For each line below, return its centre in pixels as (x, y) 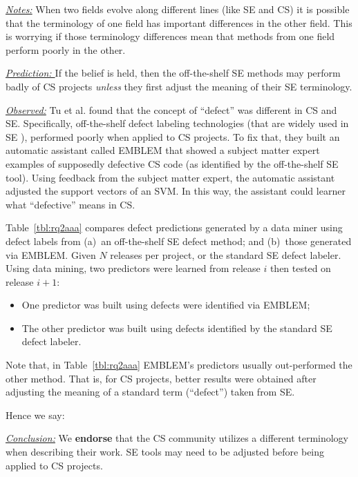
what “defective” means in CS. (70, 204)
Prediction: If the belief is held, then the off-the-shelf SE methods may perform (173, 73)
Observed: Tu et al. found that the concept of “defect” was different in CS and (171, 109)
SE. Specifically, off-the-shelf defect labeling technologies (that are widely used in (177, 123)
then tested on (300, 268)
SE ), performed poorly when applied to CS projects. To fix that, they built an (173, 136)
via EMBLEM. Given (51, 254)
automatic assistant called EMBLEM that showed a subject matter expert (163, 150)
